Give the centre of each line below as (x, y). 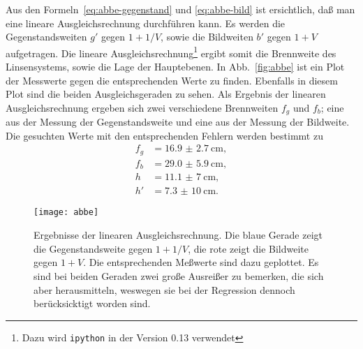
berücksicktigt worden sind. (92, 303)
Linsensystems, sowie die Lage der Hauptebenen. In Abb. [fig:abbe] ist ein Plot (175, 67)
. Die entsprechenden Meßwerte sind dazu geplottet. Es (201, 262)
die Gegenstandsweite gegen (93, 248)
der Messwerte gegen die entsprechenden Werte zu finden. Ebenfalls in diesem (172, 80)
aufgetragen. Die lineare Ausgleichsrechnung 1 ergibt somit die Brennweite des (171, 52)
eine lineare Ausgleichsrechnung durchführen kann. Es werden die (146, 23)
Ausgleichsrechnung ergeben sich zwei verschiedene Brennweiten (142, 107)
